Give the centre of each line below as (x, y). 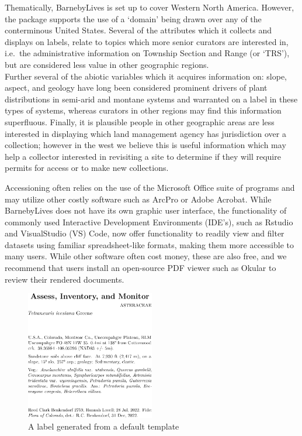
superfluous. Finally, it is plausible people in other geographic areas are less (140, 121)
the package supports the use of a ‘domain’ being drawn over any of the (133, 18)
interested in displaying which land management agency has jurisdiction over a (145, 133)
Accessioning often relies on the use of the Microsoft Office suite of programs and (150, 187)
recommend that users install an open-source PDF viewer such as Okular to (140, 268)
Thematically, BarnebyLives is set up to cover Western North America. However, (150, 7)
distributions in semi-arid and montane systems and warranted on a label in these (151, 99)
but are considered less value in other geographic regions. (107, 64)
